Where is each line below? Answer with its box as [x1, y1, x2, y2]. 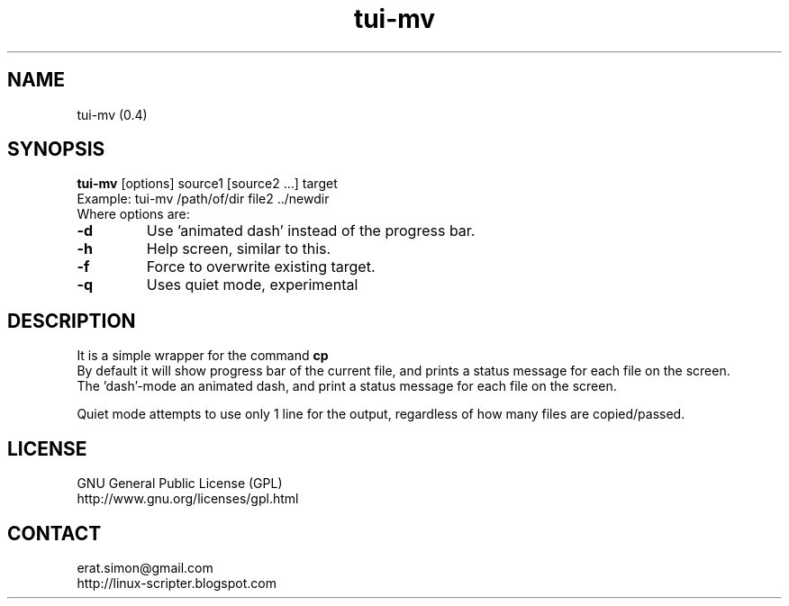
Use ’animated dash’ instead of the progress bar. [146, 222, 476, 240]
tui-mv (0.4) [77, 106, 148, 122]
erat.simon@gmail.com [77, 559, 213, 575]
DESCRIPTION [7, 309, 136, 332]
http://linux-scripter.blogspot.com [77, 574, 277, 591]
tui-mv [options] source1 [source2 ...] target [77, 176, 338, 192]
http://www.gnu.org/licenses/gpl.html [77, 491, 299, 507]
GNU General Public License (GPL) [77, 475, 283, 492]
